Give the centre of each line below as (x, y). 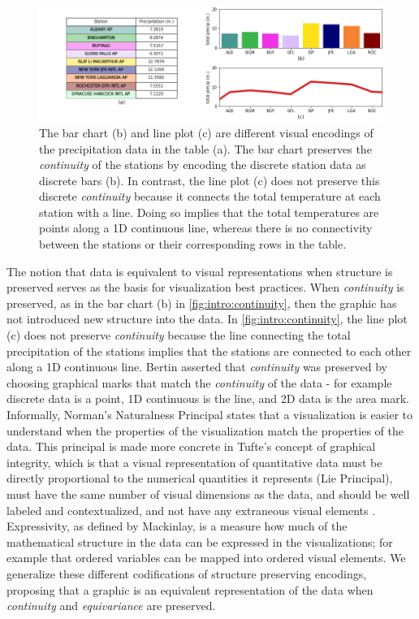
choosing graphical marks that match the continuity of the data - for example (199, 382)
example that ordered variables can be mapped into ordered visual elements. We (206, 558)
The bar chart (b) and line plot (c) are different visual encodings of (206, 132)
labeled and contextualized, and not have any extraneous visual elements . (191, 510)
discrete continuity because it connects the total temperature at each (210, 196)
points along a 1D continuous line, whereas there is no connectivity (206, 228)
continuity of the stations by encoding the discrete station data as (203, 164)
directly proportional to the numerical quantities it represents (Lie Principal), (200, 478)
